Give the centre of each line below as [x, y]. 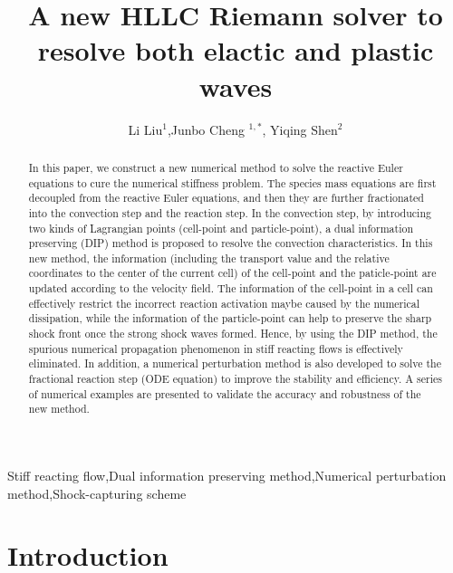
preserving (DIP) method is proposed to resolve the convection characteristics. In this [231, 243]
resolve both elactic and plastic [236, 50]
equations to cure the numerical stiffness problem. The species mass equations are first [232, 182]
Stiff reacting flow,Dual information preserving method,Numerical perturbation [227, 476]
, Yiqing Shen [300, 129]
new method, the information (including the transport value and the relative [209, 258]
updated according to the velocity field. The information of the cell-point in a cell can [231, 288]
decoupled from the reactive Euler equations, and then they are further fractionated [226, 198]
